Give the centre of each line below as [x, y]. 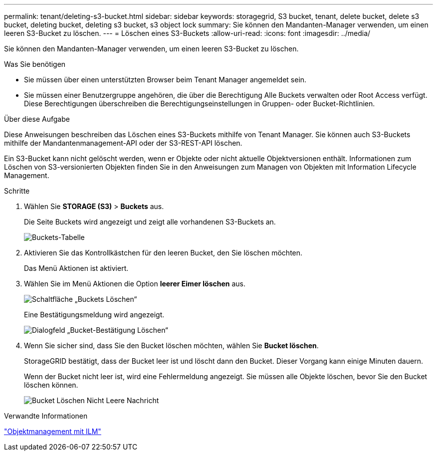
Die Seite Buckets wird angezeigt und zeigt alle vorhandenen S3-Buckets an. [150, 222]
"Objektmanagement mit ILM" [53, 431]
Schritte [17, 191]
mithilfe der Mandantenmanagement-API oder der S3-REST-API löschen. [123, 143]
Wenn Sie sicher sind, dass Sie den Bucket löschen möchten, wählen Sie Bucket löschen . [171, 345]
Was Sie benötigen [35, 64]
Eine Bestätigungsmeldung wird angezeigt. [94, 315]
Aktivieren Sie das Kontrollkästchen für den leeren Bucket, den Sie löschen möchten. [163, 253]
